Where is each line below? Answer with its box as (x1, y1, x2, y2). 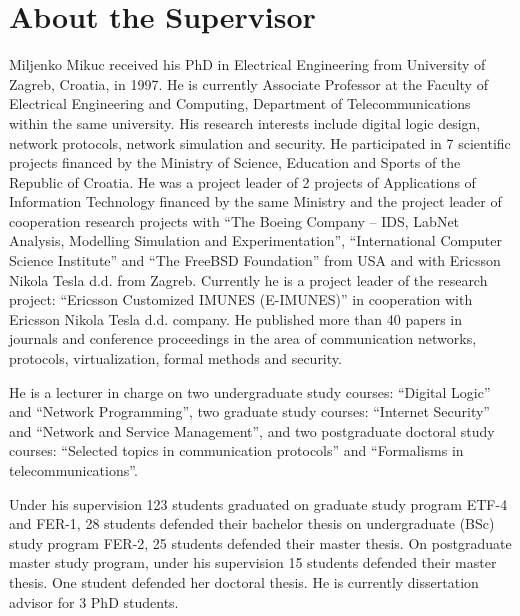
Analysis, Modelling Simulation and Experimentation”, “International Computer (9, 230, 502, 251)
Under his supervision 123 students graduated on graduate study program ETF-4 (9, 493, 508, 514)
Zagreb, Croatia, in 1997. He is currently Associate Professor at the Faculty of (9, 73, 488, 94)
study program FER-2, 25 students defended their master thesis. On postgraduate (9, 532, 512, 553)
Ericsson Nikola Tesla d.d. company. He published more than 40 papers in (9, 308, 462, 329)
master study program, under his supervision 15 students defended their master (9, 552, 497, 573)
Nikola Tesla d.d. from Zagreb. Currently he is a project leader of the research (9, 269, 488, 290)
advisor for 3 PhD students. (9, 591, 179, 612)
